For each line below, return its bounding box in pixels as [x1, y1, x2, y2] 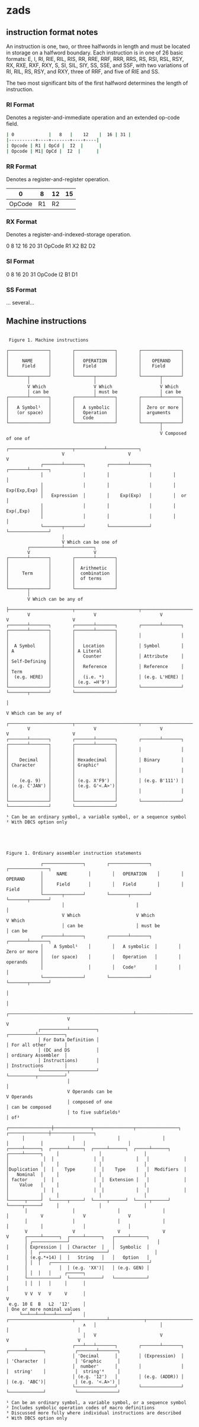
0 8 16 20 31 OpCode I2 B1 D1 [6, 271, 78, 278]
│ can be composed [6, 1104, 52, 1110]
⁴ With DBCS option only [6, 1415, 68, 1421]
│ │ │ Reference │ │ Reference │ [6, 663, 184, 669]
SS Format [6, 286, 37, 294]
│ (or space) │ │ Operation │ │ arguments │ [6, 409, 184, 415]
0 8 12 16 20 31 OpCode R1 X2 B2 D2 [6, 242, 96, 249]
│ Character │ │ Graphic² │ [6, 762, 118, 768]
